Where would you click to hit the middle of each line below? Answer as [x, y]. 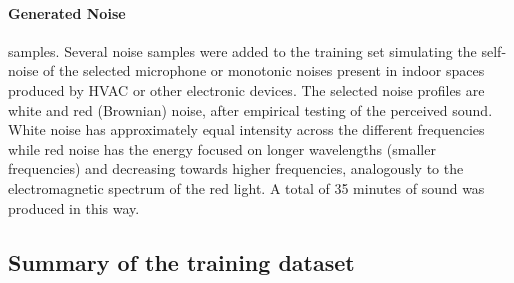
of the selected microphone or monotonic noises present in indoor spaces [264, 70]
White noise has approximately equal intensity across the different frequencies [246, 129]
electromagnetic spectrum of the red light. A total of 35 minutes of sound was [246, 187]
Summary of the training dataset [181, 261]
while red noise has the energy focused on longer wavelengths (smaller [222, 148]
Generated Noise [67, 12]
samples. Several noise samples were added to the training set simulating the [242, 50]
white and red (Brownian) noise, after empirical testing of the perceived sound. [250, 109]
